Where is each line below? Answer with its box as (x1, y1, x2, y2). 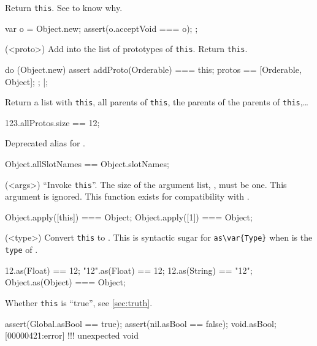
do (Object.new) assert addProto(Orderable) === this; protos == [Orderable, (5, 62, 302, 75)
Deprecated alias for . (5, 137, 86, 149)
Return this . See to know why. (5, 1, 123, 13)
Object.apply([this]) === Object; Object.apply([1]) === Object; (5, 210, 253, 223)
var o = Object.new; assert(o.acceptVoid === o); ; (5, 21, 198, 34)
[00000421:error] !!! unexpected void (5, 329, 139, 342)
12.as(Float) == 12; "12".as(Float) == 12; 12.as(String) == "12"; (5, 263, 253, 276)
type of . (5, 243, 38, 256)
